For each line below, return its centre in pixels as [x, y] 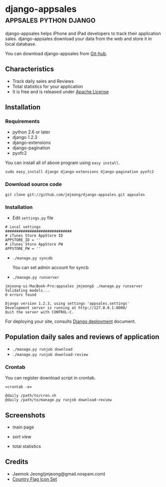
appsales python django [50, 20]
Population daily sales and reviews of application [82, 337]
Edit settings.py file [33, 218]
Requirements [23, 122]
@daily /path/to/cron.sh [31, 396]
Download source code [33, 184]
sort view [22, 436]
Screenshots [25, 415]
